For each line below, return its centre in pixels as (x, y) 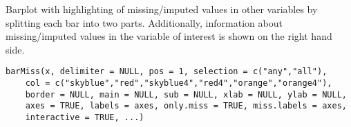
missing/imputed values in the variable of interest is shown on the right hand (169, 36)
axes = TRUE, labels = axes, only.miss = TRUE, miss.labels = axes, (186, 106)
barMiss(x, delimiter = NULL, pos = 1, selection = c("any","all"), (167, 72)
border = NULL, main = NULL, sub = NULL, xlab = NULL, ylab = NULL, (186, 94)
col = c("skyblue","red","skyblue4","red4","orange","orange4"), (179, 83)
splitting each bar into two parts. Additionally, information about (144, 22)
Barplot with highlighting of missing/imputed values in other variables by (162, 9)
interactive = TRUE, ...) (85, 117)
